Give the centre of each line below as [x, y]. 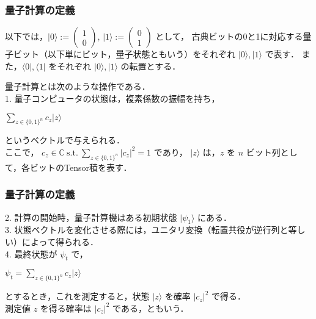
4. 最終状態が [31, 253]
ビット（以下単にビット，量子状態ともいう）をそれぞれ [124, 54]
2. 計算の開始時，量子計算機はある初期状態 [91, 217]
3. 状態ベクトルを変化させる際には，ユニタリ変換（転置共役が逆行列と [147, 230]
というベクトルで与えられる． [65, 140]
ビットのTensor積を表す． [81, 167]
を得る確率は [66, 308]
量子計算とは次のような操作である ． [78, 86]
